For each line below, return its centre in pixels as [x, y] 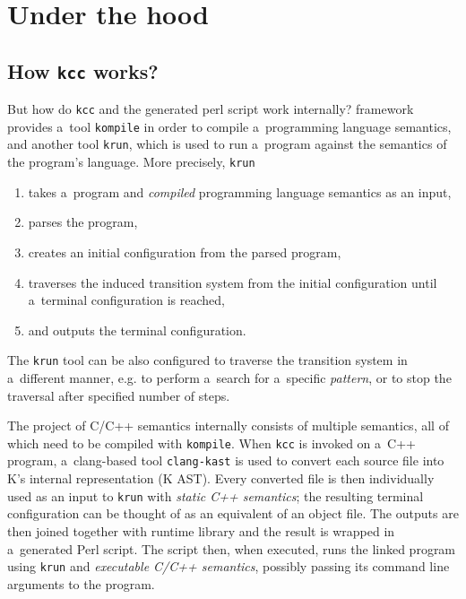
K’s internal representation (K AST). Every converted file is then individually [221, 478]
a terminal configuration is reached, [126, 300]
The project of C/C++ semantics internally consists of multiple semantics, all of [228, 425]
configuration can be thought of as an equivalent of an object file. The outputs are [233, 513]
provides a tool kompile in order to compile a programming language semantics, [229, 126]
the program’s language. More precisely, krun [131, 162]
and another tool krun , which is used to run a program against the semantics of [227, 144]
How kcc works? [83, 70]
